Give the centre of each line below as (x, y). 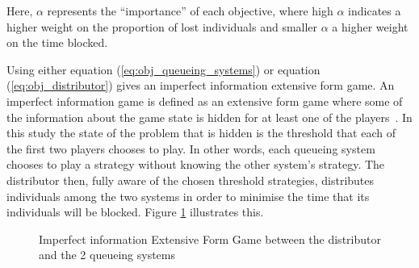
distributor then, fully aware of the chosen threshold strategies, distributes (191, 180)
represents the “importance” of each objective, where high (190, 10)
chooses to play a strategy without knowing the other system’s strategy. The (196, 164)
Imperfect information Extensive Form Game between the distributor (210, 239)
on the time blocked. (57, 42)
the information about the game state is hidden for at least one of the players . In (209, 117)
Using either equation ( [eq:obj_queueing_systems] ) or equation (163, 69)
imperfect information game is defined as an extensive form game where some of (205, 100)
